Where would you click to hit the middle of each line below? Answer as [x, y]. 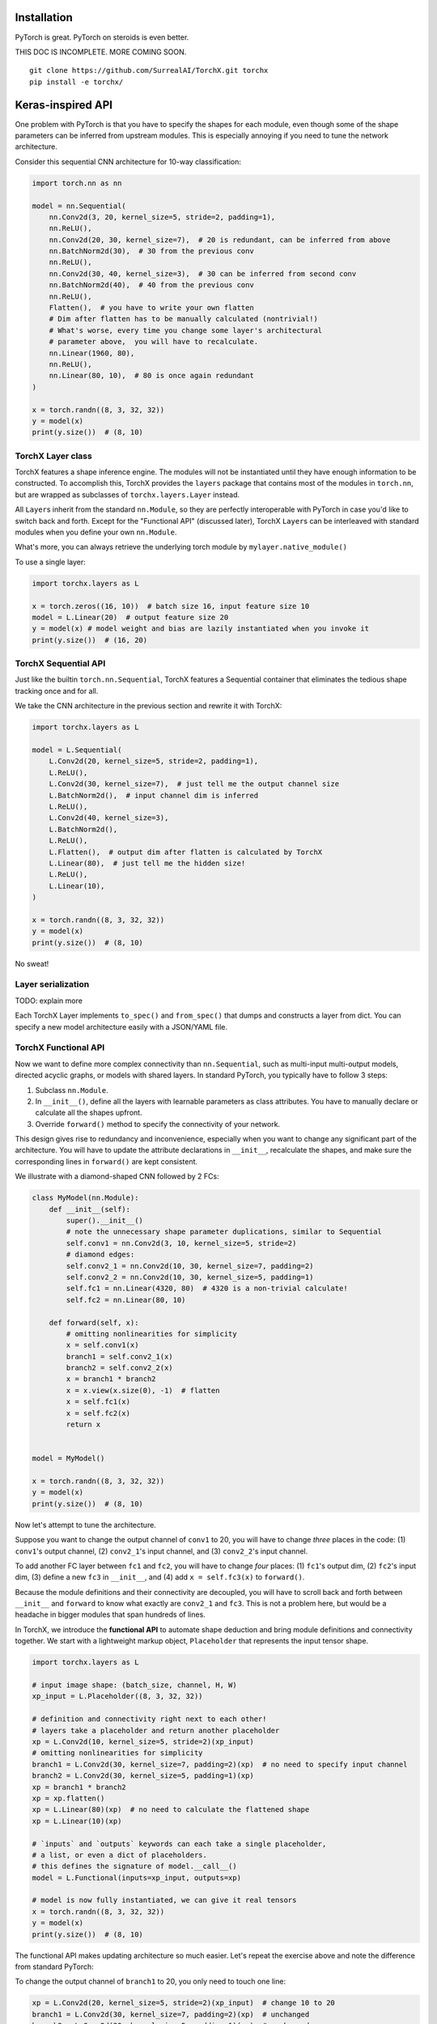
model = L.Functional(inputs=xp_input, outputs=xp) [137, 1877]
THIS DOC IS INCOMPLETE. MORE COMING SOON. [101, 52]
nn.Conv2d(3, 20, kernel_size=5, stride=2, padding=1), [162, 217]
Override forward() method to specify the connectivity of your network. [158, 1124]
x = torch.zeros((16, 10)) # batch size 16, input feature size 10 [171, 606]
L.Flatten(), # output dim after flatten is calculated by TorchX [186, 852]
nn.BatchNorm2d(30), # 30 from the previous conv [151, 251]
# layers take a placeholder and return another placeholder [156, 1730]
